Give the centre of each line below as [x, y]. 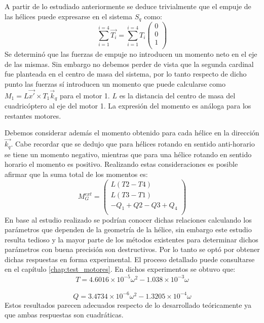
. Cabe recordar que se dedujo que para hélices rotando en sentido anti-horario [133, 144]
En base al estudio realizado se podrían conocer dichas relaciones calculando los [128, 219]
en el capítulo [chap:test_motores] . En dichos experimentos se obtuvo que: [120, 269]
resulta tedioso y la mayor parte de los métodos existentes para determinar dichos [131, 239]
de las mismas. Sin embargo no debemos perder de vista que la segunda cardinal [129, 64]
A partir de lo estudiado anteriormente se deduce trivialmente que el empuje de [128, 6]
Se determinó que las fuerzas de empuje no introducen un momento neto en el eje [131, 54]
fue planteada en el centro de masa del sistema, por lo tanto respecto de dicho [126, 74]
